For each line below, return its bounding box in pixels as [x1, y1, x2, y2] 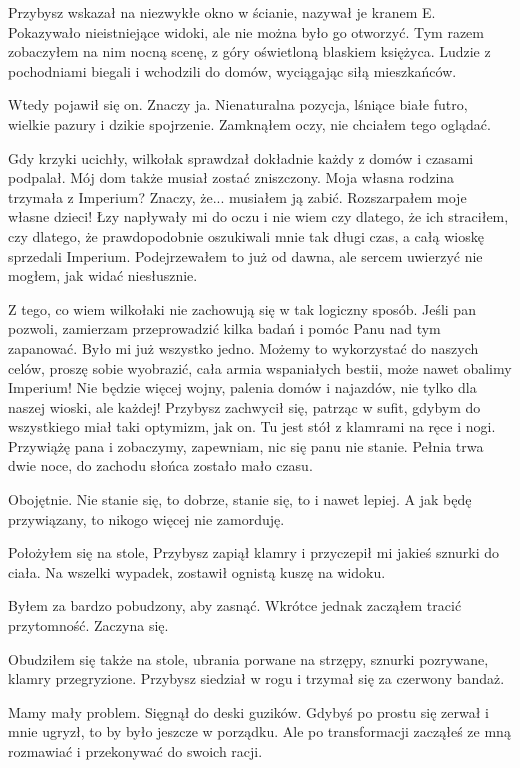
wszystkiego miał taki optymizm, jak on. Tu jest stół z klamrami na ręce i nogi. [8, 416, 496, 437]
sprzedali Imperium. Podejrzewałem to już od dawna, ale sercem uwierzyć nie [8, 245, 483, 266]
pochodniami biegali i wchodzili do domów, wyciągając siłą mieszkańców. [8, 60, 457, 81]
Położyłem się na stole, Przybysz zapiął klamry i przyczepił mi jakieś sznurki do [8, 542, 500, 563]
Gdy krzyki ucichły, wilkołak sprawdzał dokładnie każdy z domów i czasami [8, 147, 474, 168]
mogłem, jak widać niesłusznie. [8, 265, 198, 286]
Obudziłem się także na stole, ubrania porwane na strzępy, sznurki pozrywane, [8, 648, 489, 669]
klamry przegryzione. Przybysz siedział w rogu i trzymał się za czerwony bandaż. [8, 668, 505, 689]
